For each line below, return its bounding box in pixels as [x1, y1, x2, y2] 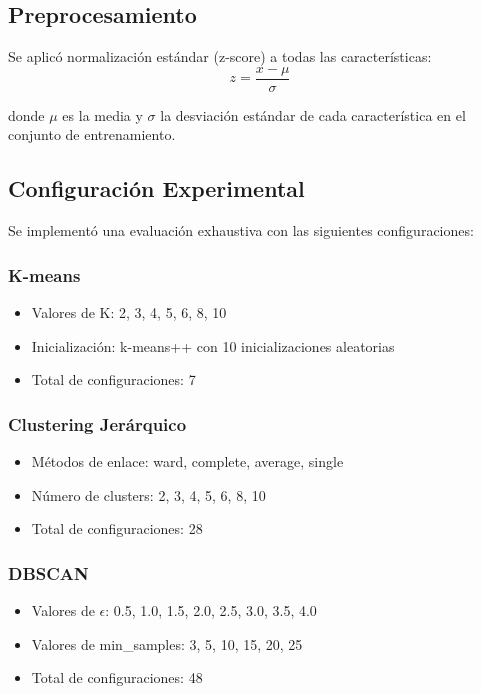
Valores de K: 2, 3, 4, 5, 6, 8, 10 [31, 302, 227, 323]
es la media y [62, 104, 143, 125]
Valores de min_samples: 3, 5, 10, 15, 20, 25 [31, 633, 303, 654]
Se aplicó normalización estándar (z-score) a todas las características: [8, 46, 432, 67]
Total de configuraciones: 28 [31, 518, 203, 539]
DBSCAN [8, 560, 89, 585]
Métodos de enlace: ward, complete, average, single [31, 451, 344, 472]
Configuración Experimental [8, 173, 305, 204]
